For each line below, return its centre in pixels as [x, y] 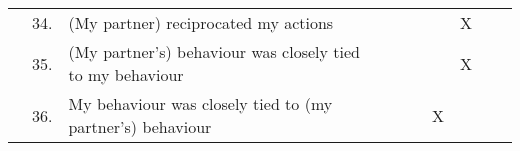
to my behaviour [126, 74]
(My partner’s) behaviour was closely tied [214, 51]
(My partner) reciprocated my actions [201, 22]
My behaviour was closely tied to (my [200, 103]
